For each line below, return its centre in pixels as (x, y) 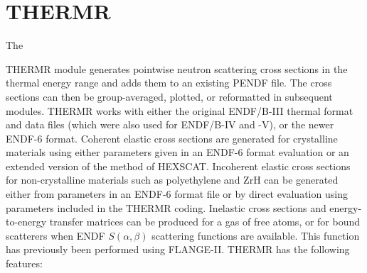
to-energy (26, 222)
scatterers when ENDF (55, 235)
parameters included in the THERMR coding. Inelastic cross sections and (166, 207)
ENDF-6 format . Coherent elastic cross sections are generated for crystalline (172, 138)
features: (24, 263)
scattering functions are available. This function (256, 235)
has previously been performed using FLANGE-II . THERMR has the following (178, 249)
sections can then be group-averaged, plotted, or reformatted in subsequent (169, 96)
